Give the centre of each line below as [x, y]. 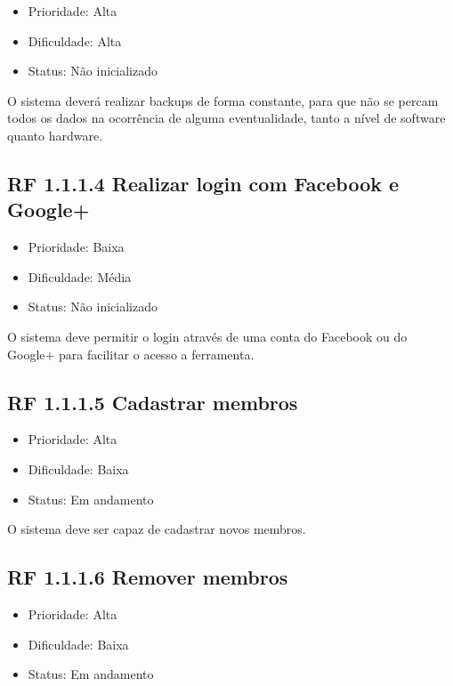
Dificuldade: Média [80, 276]
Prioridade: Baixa [76, 247]
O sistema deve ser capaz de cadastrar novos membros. [157, 529]
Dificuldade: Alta [75, 40]
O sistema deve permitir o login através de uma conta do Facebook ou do [207, 336]
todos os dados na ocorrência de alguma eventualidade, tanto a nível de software [226, 118]
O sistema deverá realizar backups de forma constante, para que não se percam [223, 100]
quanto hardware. [55, 135]
